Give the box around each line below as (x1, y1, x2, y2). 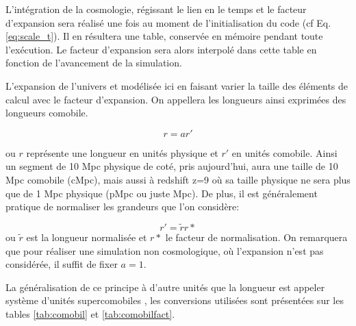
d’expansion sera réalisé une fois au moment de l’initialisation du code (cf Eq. (5, 15, 331, 29)
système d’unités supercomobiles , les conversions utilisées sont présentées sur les (5, 293, 344, 308)
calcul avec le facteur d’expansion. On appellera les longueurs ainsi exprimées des (5, 92, 346, 106)
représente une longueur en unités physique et (26, 145, 218, 160)
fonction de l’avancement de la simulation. (5, 55, 182, 70)
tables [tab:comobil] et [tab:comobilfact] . (5, 306, 175, 321)
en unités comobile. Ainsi (231, 145, 338, 160)
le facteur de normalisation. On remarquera (165, 229, 348, 244)
